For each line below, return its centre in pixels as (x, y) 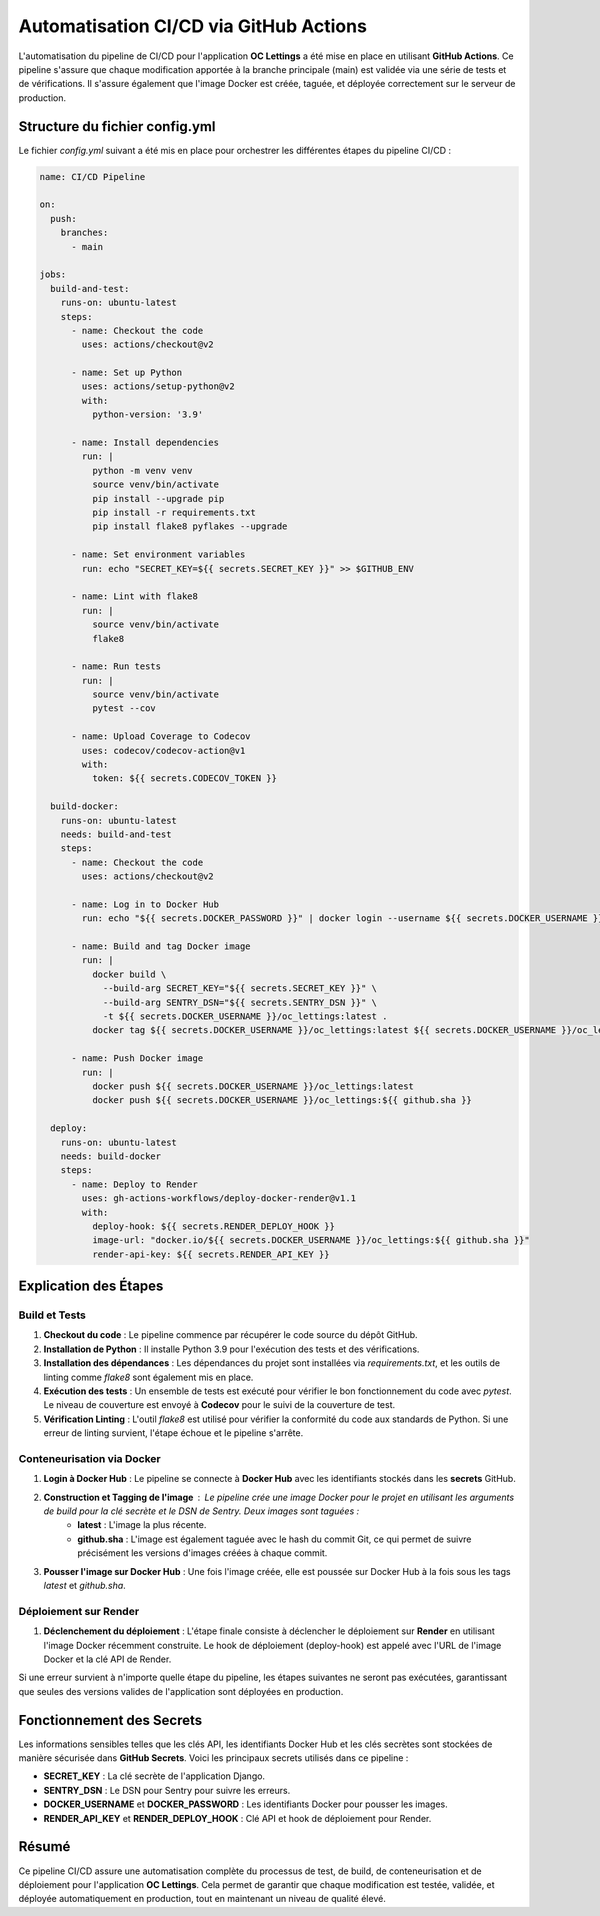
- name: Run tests (116, 666)
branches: (84, 233)
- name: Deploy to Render (135, 1184)
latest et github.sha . (85, 1586)
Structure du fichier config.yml (117, 126)
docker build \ (129, 974)
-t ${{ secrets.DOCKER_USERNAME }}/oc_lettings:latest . (245, 1016)
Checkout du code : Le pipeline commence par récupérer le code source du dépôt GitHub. (231, 1335)
